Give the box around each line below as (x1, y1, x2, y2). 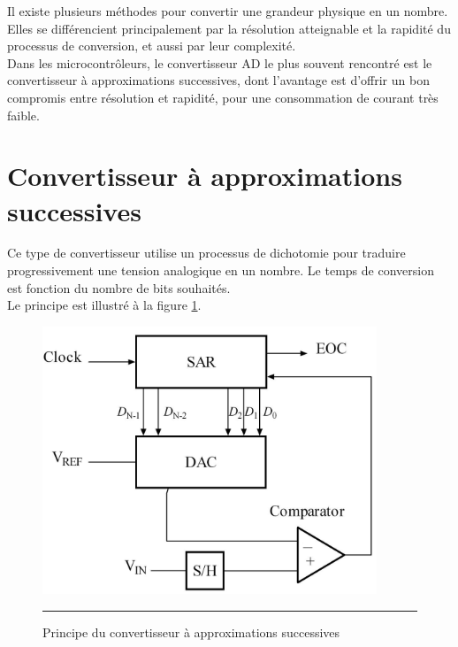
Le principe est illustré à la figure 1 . (7, 296, 202, 314)
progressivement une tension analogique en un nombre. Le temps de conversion (7, 261, 434, 280)
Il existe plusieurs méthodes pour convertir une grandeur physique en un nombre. (7, 2, 448, 19)
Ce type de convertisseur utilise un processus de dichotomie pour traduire (7, 243, 406, 262)
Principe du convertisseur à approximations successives (42, 623, 340, 642)
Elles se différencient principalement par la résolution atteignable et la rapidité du (7, 19, 451, 37)
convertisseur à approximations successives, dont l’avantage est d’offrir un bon (7, 71, 430, 89)
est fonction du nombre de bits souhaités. (7, 278, 231, 297)
